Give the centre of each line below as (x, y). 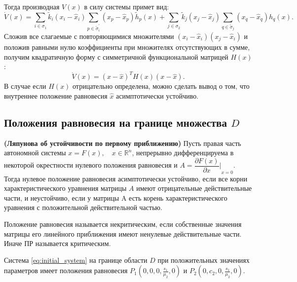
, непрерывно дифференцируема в (183, 153)
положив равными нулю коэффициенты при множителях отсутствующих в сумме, (127, 47)
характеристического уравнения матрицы (65, 188)
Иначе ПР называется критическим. (57, 243)
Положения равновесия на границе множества (115, 122)
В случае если (25, 86)
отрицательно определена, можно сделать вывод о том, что (161, 86)
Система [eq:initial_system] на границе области (76, 260)
